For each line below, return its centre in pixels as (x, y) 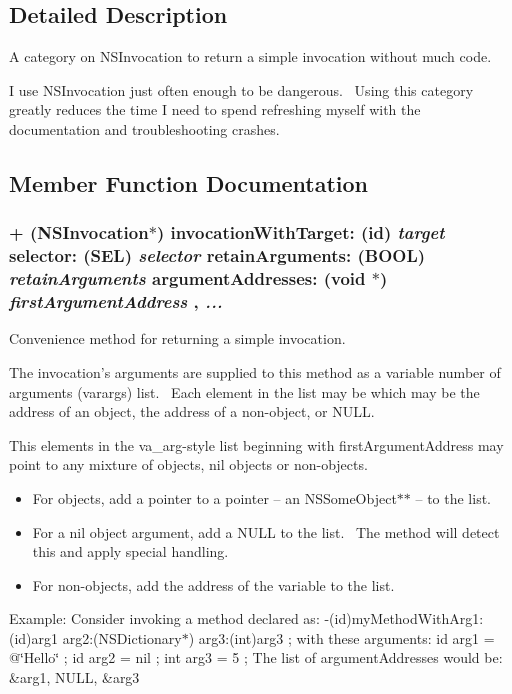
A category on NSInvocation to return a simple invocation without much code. (250, 56)
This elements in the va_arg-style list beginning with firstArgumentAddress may (256, 444)
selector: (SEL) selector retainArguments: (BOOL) (217, 255)
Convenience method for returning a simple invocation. (177, 338)
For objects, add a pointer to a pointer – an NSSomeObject (214, 497)
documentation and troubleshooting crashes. (144, 128)
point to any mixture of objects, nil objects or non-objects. (188, 464)
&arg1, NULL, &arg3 (74, 677)
